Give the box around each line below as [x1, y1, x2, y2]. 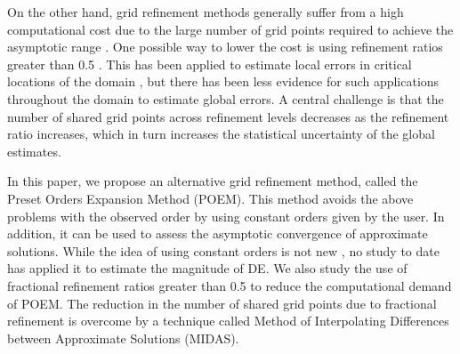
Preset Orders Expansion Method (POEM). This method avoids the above [7, 189, 414, 207]
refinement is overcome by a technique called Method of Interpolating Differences [7, 311, 449, 330]
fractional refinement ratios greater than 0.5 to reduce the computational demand [7, 276, 452, 294]
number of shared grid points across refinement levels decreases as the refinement [7, 107, 449, 125]
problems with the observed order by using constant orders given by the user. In [7, 206, 445, 225]
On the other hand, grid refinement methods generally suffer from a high [7, 3, 404, 20]
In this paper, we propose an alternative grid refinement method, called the [7, 172, 418, 190]
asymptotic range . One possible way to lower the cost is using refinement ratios [7, 37, 443, 56]
